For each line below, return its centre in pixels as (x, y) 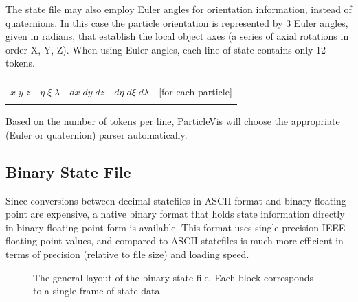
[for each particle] (195, 91)
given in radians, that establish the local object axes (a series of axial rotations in (177, 36)
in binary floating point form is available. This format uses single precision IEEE (176, 227)
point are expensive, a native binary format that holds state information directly (175, 214)
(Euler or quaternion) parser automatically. (97, 134)
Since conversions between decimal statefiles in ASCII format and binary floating (176, 200)
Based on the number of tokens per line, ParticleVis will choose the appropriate (173, 121)
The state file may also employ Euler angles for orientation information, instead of (179, 9)
